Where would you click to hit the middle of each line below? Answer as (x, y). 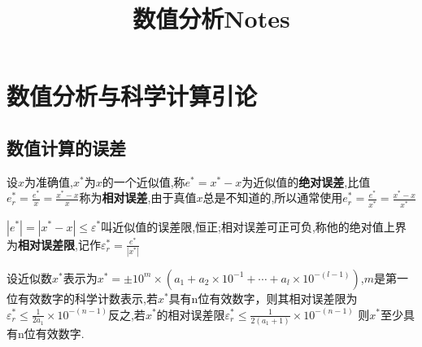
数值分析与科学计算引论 (132, 96)
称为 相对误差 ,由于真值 (138, 198)
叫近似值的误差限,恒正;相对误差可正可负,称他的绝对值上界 (254, 226)
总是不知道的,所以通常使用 (273, 198)
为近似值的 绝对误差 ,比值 (306, 181)
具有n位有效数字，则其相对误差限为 (263, 298)
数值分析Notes (211, 18)
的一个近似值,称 (144, 181)
